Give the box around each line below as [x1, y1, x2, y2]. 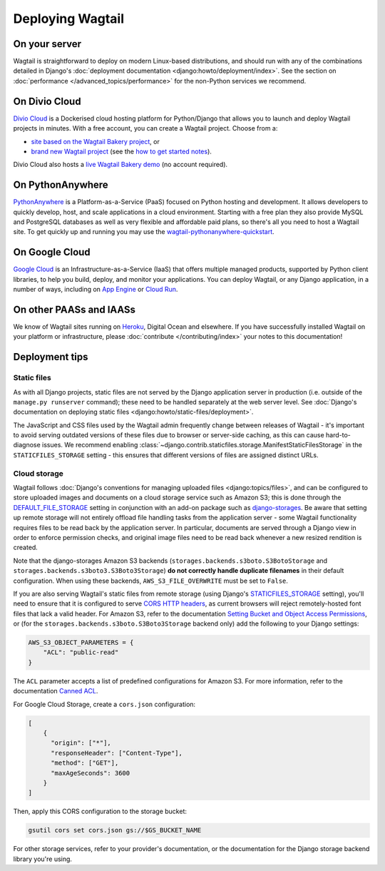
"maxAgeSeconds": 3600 [51, 769, 130, 777]
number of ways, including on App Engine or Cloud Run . [13, 285, 178, 294]
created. [13, 543, 38, 552]
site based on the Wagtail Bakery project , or [31, 137, 160, 146]
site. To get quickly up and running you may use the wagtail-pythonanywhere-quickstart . [13, 228, 274, 236]
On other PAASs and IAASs [13, 303, 135, 315]
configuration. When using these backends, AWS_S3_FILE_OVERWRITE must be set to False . [13, 576, 289, 585]
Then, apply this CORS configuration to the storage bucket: [13, 807, 188, 816]
